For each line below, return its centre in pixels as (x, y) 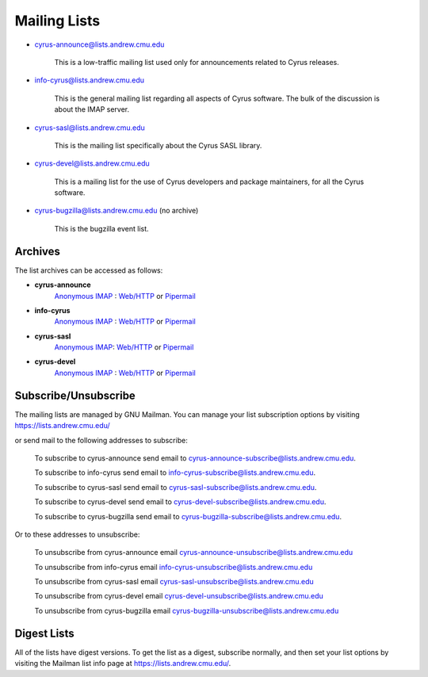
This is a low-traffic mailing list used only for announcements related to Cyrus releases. (197, 62)
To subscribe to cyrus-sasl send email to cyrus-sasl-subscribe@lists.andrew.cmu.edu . (176, 487)
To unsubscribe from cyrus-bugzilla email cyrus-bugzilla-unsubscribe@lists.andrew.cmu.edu (187, 610)
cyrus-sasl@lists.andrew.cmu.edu (90, 128)
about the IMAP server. (92, 109)
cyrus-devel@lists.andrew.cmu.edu (92, 163)
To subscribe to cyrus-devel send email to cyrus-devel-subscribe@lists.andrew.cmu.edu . (180, 502)
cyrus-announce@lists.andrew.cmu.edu (99, 44)
